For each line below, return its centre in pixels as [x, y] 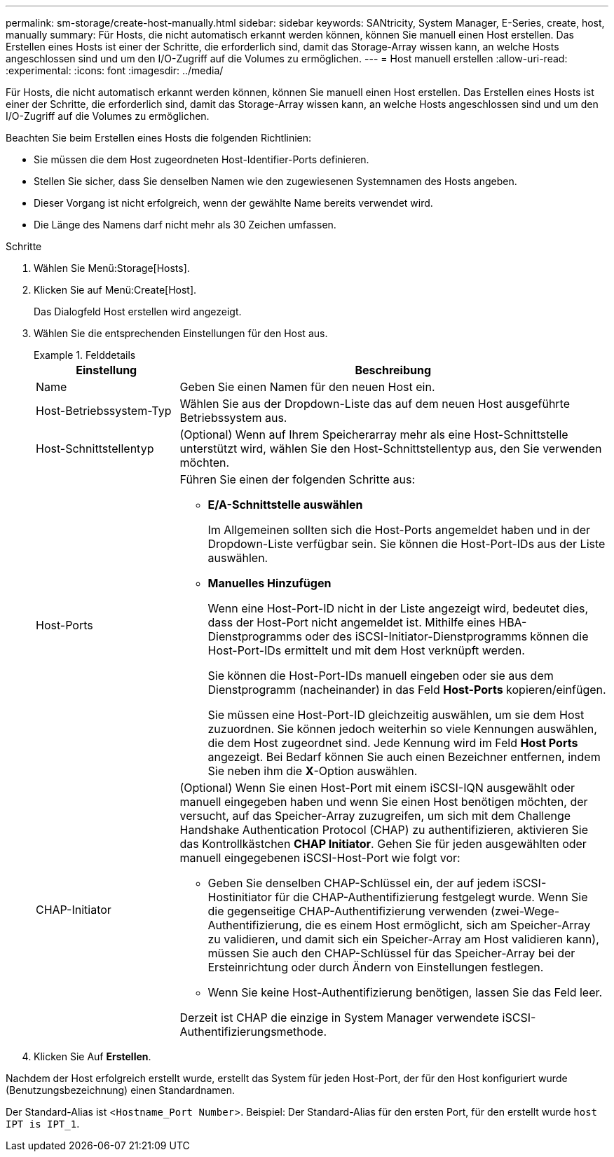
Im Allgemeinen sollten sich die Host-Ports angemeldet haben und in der [399, 530]
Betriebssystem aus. [233, 418]
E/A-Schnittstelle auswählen [285, 505]
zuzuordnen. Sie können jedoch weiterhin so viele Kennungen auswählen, [402, 729]
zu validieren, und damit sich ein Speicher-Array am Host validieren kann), [403, 939]
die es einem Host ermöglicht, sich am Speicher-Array [448, 925]
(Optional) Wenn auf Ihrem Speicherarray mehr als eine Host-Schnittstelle [374, 434]
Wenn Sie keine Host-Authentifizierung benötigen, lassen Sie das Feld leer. [405, 992]
